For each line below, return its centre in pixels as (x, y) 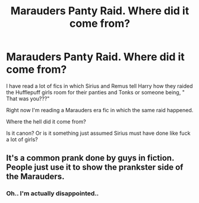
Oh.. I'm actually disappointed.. (53, 194)
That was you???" (28, 99)
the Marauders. (35, 177)
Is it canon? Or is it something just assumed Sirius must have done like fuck (98, 133)
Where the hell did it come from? (46, 121)
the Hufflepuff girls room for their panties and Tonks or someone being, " (96, 92)
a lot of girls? (22, 139)
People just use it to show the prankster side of (95, 167)
